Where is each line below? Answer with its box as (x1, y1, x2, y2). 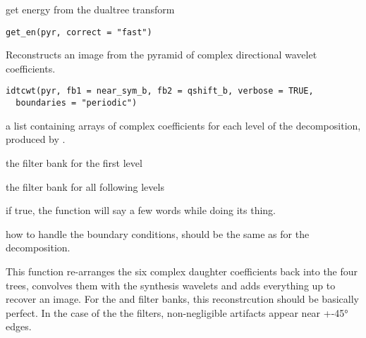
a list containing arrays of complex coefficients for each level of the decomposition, (6, 118, 361, 132)
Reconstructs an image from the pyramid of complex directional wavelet (6, 47, 317, 62)
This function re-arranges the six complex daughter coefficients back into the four (6, 263, 358, 278)
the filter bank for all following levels (6, 179, 164, 194)
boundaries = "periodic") (16, 98, 138, 108)
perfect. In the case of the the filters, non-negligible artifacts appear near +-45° (6, 305, 348, 320)
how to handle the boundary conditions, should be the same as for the (6, 226, 310, 241)
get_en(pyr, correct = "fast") (6, 27, 152, 37)
